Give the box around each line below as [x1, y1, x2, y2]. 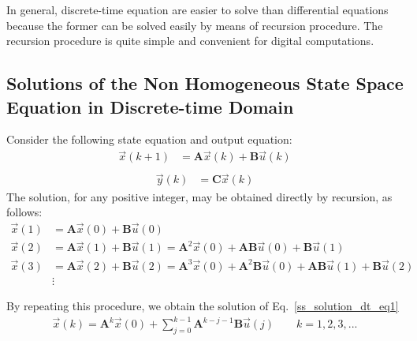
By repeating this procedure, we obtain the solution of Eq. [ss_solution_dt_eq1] [6, 298, 399, 314]
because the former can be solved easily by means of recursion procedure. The [6, 17, 383, 33]
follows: [6, 204, 43, 220]
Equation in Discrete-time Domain [6, 94, 294, 118]
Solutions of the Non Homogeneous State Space [6, 71, 404, 96]
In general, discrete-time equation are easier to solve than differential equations [6, 2, 389, 17]
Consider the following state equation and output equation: [6, 131, 292, 148]
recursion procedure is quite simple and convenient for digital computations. [6, 32, 374, 49]
